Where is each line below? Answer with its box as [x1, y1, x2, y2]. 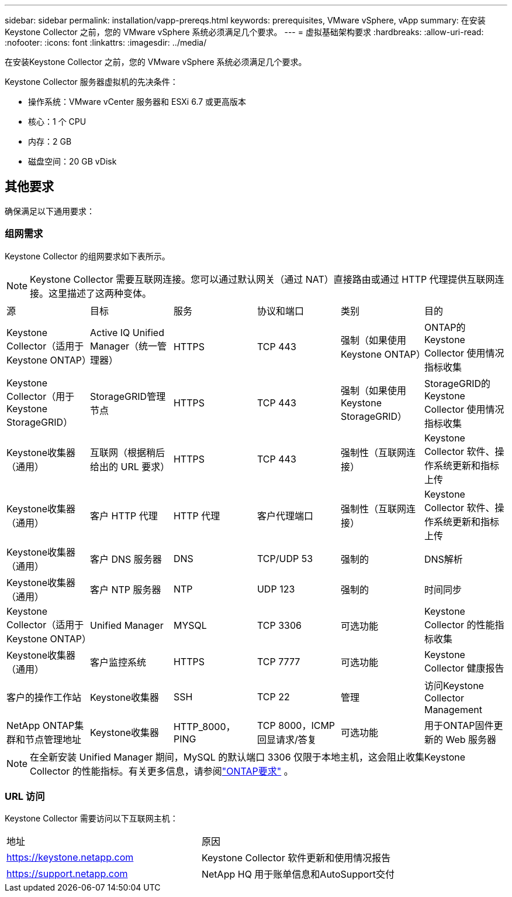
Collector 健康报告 [424, 662, 504, 674]
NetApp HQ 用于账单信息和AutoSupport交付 [201, 868, 395, 881]
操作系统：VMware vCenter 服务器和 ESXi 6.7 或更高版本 [28, 97, 247, 107]
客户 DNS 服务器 [89, 553, 162, 565]
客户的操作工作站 [6, 691, 82, 703]
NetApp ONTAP [6, 719, 75, 731]
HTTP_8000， [173, 720, 236, 732]
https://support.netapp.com [6, 868, 128, 880]
